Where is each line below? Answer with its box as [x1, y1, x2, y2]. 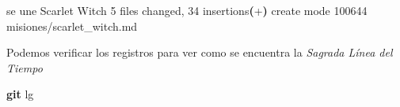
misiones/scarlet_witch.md [6, 17, 138, 34]
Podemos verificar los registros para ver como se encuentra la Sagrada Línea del [6, 44, 393, 61]
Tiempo [6, 59, 43, 76]
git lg [6, 86, 34, 102]
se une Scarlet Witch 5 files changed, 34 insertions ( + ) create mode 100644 [6, 2, 368, 18]
